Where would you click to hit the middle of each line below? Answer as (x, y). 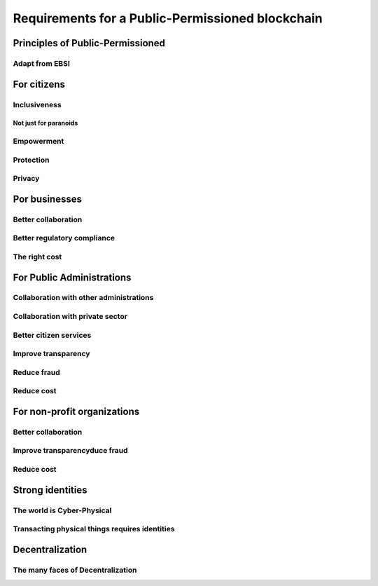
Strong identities (50, 490)
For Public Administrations (72, 277)
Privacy (26, 179)
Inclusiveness (37, 104)
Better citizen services (52, 335)
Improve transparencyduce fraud (70, 451)
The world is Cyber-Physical (62, 510)
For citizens (39, 84)
